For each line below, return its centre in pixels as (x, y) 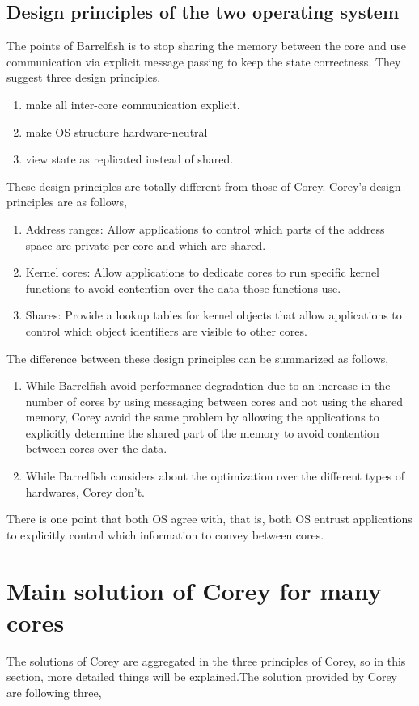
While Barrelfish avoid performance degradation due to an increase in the (208, 385)
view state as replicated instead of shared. (129, 159)
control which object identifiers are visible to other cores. (166, 330)
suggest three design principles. (84, 77)
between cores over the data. (96, 448)
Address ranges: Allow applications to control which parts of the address (205, 228)
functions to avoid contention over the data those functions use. (183, 287)
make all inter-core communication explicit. (133, 104)
